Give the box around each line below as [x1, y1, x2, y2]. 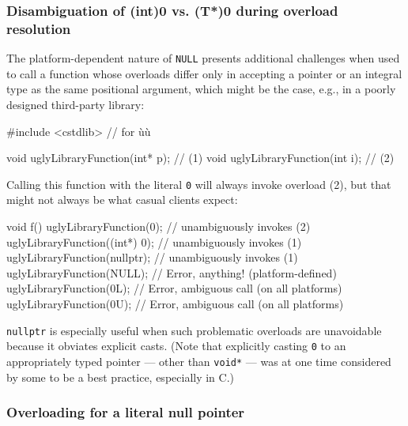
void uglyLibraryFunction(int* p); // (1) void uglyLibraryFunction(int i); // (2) [6, 149, 395, 166]
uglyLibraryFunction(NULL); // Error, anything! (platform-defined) [6, 264, 337, 281]
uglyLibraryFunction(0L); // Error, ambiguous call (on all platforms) [6, 280, 342, 296]
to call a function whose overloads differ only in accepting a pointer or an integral [6, 65, 402, 81]
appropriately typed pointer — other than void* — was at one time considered [6, 352, 391, 369]
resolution [6, 18, 71, 38]
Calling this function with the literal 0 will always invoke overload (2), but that [6, 175, 391, 192]
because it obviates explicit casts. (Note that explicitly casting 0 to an [6, 337, 346, 354]
